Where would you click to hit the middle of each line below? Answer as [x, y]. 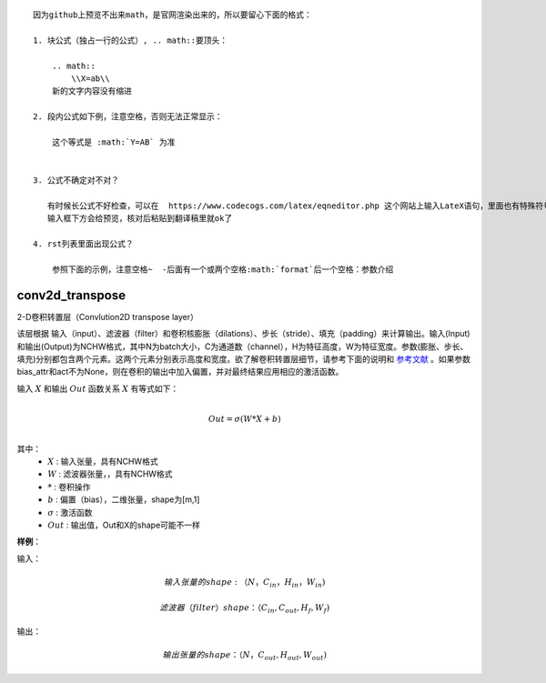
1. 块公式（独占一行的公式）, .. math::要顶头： [131, 40]
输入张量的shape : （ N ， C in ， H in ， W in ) [245, 583]
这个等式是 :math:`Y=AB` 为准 [113, 142]
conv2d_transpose [71, 295]
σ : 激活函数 [70, 512]
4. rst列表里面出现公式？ [83, 244]
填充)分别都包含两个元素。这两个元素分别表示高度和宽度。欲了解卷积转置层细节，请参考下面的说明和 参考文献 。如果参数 [243, 358]
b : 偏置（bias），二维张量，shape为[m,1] [124, 499]
